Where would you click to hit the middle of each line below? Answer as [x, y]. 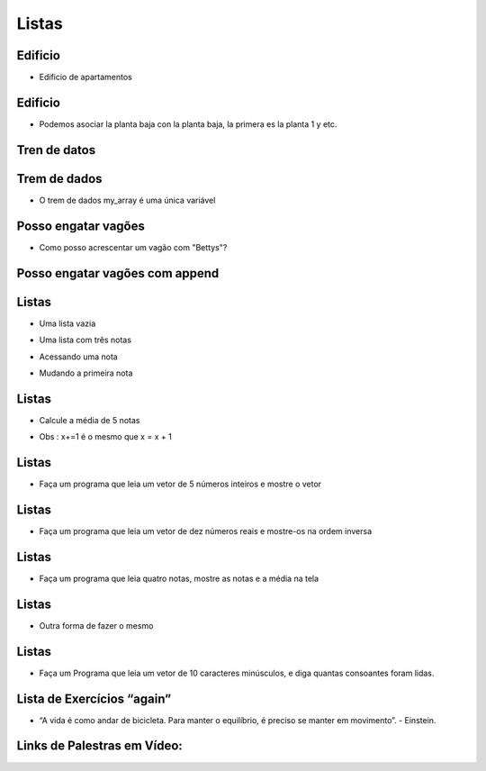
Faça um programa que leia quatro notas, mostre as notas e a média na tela [179, 578]
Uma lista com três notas [85, 340]
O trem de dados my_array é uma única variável [127, 200]
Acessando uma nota [79, 357]
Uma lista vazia [67, 323]
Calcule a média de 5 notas [90, 420]
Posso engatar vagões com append [118, 273]
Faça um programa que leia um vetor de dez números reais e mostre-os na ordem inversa [206, 531]
